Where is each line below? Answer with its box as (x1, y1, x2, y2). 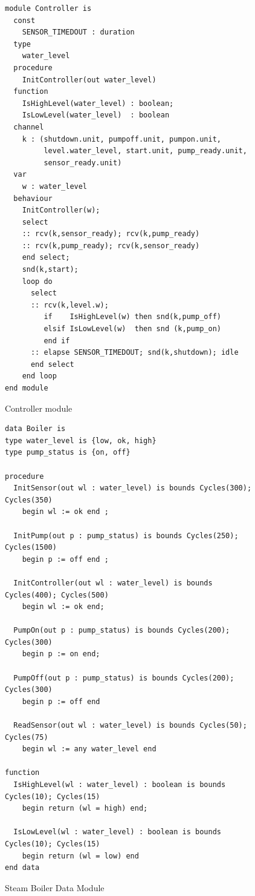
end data (5, 863, 40, 872)
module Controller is (5, 4, 92, 13)
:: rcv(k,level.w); (30, 300, 109, 309)
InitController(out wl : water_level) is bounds (13, 578, 213, 587)
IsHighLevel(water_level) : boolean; (22, 99, 174, 108)
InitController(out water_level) (22, 75, 157, 84)
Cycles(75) (5, 733, 48, 742)
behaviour (13, 194, 53, 203)
